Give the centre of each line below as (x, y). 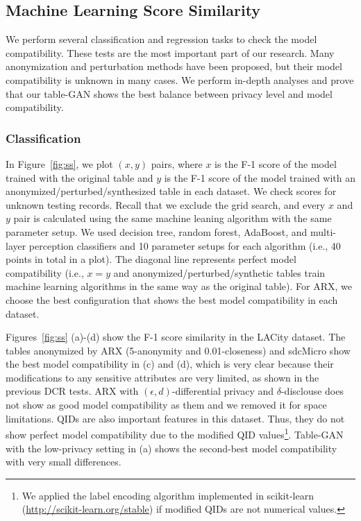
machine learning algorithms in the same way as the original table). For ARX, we (179, 286)
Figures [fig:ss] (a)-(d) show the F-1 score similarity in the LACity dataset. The (176, 337)
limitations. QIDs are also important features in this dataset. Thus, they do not (175, 418)
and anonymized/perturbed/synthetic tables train (219, 272)
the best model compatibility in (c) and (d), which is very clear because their (170, 364)
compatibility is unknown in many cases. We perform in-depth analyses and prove (180, 79)
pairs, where (177, 163)
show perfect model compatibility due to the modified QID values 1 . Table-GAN (175, 433)
